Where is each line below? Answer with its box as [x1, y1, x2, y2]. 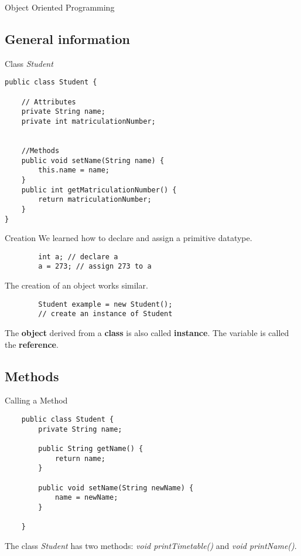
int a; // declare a [38, 252, 118, 261]
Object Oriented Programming [5, 1, 115, 13]
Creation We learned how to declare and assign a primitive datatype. [5, 232, 252, 244]
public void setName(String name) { [21, 156, 165, 165]
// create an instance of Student [38, 310, 173, 318]
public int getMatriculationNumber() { [21, 185, 177, 194]
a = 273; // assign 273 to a [38, 262, 152, 271]
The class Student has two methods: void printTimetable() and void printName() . [5, 539, 297, 551]
